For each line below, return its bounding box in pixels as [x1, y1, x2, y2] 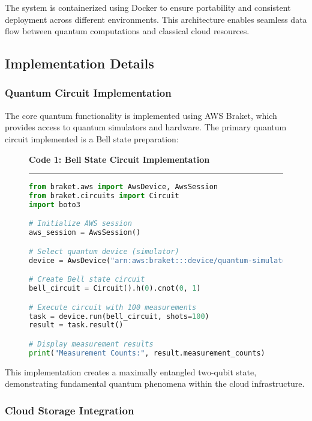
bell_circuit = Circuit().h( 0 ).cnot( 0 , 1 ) [29, 284, 201, 293]
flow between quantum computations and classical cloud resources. [5, 25, 250, 37]
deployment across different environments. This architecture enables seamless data [5, 13, 307, 25]
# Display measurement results [29, 339, 154, 348]
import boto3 [29, 200, 80, 209]
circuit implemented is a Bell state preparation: [5, 132, 179, 145]
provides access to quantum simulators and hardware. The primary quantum [5, 121, 287, 133]
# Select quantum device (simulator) [29, 247, 179, 256]
